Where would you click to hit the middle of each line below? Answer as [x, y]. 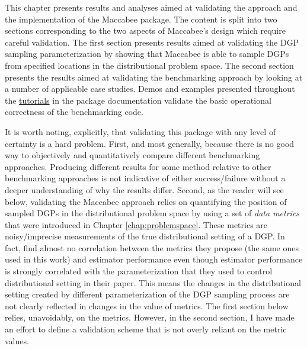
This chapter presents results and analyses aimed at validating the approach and [151, 7]
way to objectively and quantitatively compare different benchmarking [132, 155]
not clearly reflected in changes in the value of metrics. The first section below [147, 305]
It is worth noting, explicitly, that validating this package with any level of [140, 131]
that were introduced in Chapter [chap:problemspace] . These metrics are [136, 224]
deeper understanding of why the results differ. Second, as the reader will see [144, 189]
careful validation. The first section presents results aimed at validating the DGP [152, 42]
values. [17, 340]
